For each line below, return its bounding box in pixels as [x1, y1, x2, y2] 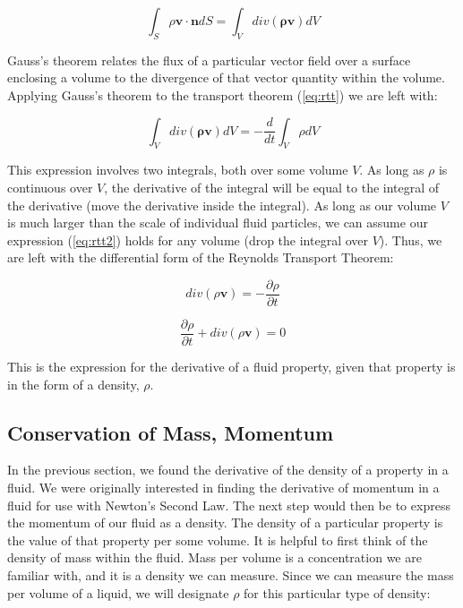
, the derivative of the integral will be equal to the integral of [104, 177, 440, 196]
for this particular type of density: [244, 583, 431, 602]
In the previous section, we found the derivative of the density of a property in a [7, 460, 449, 479]
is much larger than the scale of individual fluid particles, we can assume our [7, 213, 428, 232]
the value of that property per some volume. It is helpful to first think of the [7, 530, 428, 549]
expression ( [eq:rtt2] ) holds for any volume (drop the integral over [7, 230, 369, 249]
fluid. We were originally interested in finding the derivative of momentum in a [7, 478, 440, 497]
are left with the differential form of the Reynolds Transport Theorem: [7, 248, 394, 267]
